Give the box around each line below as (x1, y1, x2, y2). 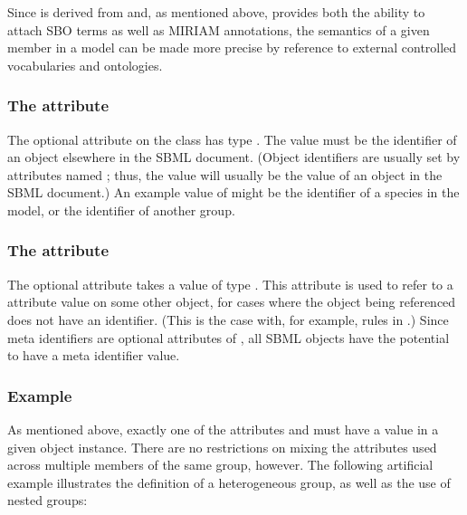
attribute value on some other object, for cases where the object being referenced (7, 292, 456, 311)
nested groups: (7, 491, 88, 510)
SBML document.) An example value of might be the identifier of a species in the (7, 183, 460, 202)
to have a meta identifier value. (7, 346, 180, 365)
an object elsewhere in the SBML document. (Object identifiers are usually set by (7, 148, 461, 167)
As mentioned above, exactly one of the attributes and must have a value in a (7, 419, 439, 438)
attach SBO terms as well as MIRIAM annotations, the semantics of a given (7, 20, 430, 39)
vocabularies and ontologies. (7, 55, 163, 74)
